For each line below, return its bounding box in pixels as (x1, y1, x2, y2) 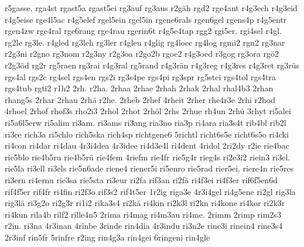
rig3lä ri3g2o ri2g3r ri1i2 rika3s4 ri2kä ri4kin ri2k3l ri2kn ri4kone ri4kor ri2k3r (5, 197, 285, 209)
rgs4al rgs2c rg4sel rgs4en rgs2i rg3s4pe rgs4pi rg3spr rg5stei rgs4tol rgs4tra (5, 70, 276, 83)
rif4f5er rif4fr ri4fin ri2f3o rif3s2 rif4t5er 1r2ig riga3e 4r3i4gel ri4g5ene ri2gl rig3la (5, 185, 296, 197)
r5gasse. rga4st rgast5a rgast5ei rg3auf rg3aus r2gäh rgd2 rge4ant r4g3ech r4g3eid (5, 2, 298, 13)
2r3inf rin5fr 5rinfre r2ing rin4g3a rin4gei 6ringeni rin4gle (5, 231, 210, 243)
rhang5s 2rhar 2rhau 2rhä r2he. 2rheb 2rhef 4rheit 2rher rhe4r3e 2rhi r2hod (5, 93, 275, 105)
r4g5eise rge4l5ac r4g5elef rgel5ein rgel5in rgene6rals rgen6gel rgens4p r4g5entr (5, 13, 287, 25)
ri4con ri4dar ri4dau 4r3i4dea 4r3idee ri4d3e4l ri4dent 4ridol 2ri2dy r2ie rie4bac (5, 139, 289, 152)
